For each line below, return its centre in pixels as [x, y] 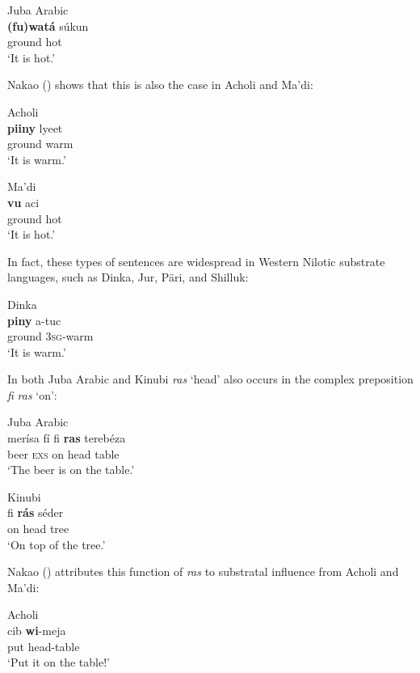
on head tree [38, 529]
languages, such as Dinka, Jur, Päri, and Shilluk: [128, 277]
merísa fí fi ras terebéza [67, 438]
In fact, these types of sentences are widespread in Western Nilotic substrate [196, 261]
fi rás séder [36, 512]
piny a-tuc [34, 320]
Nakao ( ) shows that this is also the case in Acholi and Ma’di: [160, 85]
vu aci [23, 202]
